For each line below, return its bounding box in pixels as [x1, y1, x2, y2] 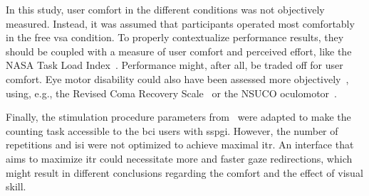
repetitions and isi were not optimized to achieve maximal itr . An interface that [6, 137, 354, 152]
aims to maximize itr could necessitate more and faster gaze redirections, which [6, 151, 353, 165]
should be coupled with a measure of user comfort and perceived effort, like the [6, 43, 352, 58]
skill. [6, 179, 26, 194]
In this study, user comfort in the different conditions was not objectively [6, 2, 325, 16]
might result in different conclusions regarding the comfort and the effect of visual [6, 165, 363, 180]
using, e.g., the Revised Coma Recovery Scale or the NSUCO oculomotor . [6, 85, 337, 100]
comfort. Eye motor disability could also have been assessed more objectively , [6, 71, 349, 86]
